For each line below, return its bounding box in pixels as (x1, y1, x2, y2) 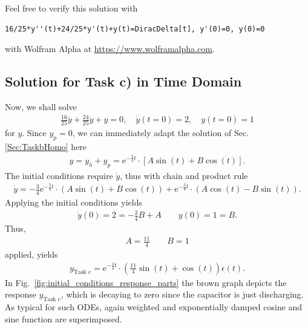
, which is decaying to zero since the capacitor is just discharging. (61, 288, 304, 301)
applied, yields (5, 247, 58, 260)
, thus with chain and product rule (120, 169, 248, 181)
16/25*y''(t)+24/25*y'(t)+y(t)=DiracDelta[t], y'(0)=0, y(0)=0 (5, 24, 265, 33)
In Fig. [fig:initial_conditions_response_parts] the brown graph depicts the (5, 276, 287, 288)
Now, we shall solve (5, 100, 77, 112)
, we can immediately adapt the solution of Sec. (72, 126, 249, 139)
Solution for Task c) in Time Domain (5, 72, 242, 91)
